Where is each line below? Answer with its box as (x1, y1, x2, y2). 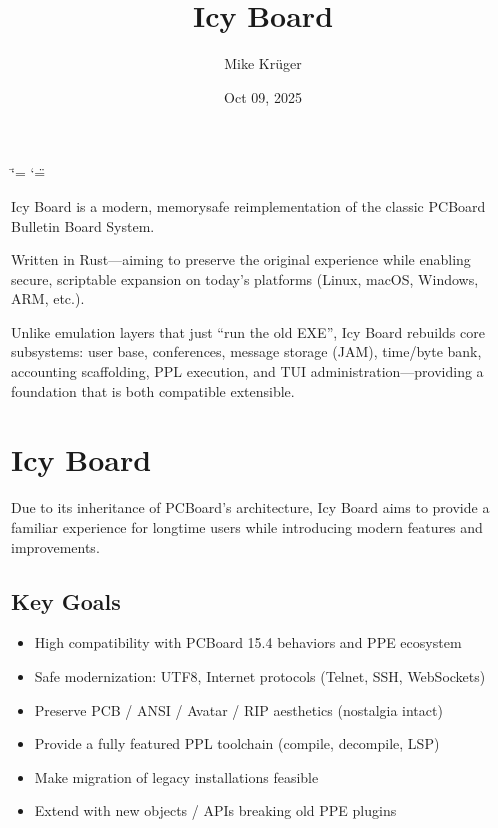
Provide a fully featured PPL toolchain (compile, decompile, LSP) (34, 733, 440, 754)
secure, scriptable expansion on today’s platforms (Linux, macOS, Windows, (11, 268, 479, 289)
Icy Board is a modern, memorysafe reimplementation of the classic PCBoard (11, 195, 486, 216)
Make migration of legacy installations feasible (34, 766, 319, 787)
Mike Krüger (224, 53, 302, 74)
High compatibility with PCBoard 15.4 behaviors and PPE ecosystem (34, 632, 462, 653)
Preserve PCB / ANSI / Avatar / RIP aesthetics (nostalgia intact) (34, 699, 443, 720)
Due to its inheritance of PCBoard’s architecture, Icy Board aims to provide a (11, 497, 490, 518)
